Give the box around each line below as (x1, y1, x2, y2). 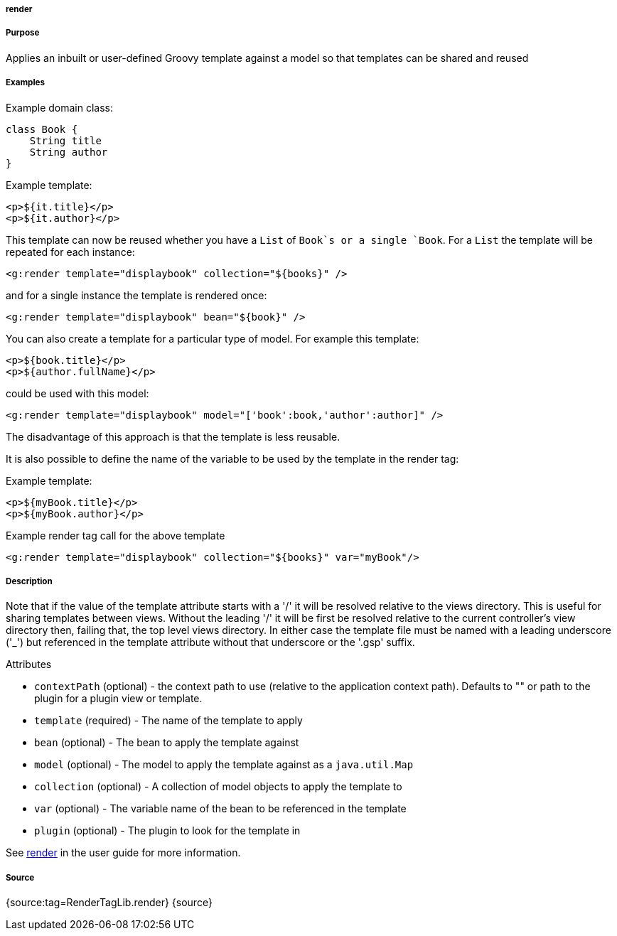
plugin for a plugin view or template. (34, 692, 203, 705)
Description (6, 576, 53, 586)
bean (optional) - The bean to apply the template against (34, 736, 299, 749)
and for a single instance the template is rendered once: (6, 289, 267, 301)
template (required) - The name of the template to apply (34, 714, 303, 727)
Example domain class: (6, 101, 113, 114)
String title (29, 134, 102, 146)
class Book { (6, 123, 78, 135)
